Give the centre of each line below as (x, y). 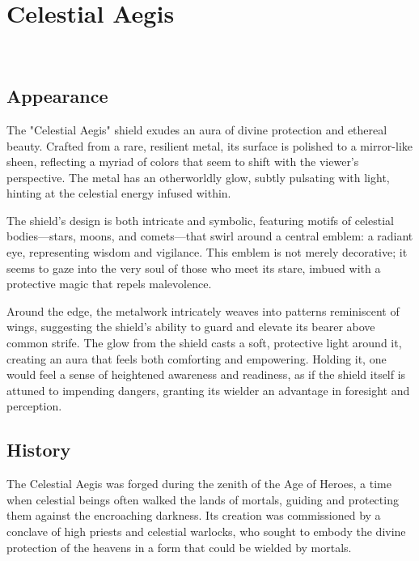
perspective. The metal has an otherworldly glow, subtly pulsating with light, (198, 177)
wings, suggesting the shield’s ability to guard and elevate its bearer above (191, 327)
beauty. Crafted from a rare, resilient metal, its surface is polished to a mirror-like (210, 145)
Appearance (57, 96)
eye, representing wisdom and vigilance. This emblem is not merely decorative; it (207, 252)
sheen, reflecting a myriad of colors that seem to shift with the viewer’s (183, 161)
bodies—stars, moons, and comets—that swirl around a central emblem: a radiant (210, 236)
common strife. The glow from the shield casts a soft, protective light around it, (204, 343)
